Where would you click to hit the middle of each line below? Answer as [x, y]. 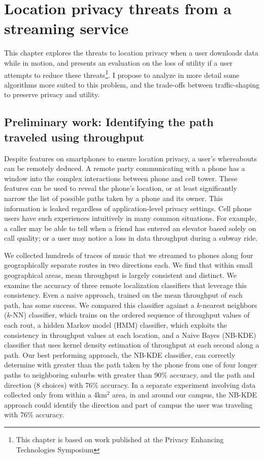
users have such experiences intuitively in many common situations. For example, [130, 218]
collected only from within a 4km [56, 395]
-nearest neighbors [229, 305]
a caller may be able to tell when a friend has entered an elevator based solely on [130, 228]
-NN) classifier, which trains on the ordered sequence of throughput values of [130, 315]
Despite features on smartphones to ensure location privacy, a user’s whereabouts [130, 158]
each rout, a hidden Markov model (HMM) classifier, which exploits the [116, 325]
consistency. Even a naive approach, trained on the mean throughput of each [123, 295]
